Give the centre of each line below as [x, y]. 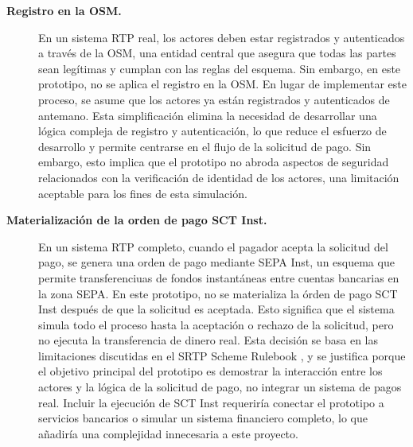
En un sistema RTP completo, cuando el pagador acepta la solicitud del [213, 246]
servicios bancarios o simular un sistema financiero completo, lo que [203, 418]
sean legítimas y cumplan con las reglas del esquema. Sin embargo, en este [220, 68]
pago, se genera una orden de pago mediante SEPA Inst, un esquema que [216, 262]
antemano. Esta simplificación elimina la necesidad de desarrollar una [208, 115]
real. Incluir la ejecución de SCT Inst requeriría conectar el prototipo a [211, 402]
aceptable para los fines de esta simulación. [143, 193]
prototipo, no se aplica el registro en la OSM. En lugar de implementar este [223, 84]
